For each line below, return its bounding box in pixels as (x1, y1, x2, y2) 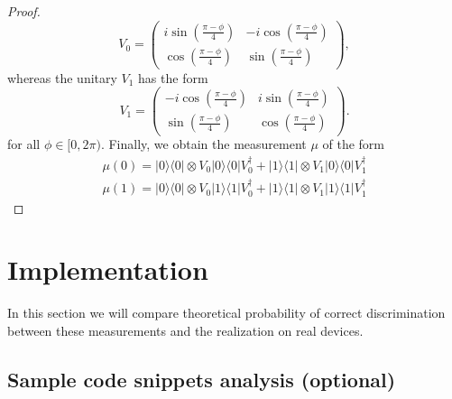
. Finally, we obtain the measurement (100, 135, 307, 153)
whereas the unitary (7, 68, 117, 87)
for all (7, 135, 41, 153)
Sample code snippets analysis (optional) (7, 365, 396, 393)
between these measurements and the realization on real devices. (7, 320, 364, 339)
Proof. (7, 2, 41, 20)
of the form (322, 135, 385, 153)
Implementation (7, 251, 208, 288)
